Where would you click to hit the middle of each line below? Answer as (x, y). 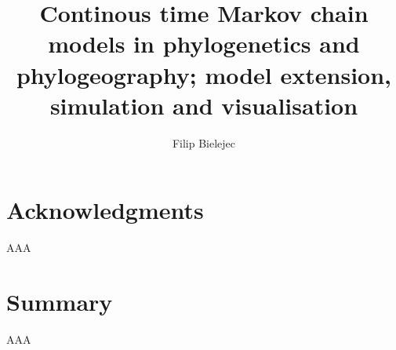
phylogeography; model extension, (204, 74)
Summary (60, 301)
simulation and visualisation (204, 105)
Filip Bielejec (204, 142)
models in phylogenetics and (204, 44)
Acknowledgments (105, 210)
